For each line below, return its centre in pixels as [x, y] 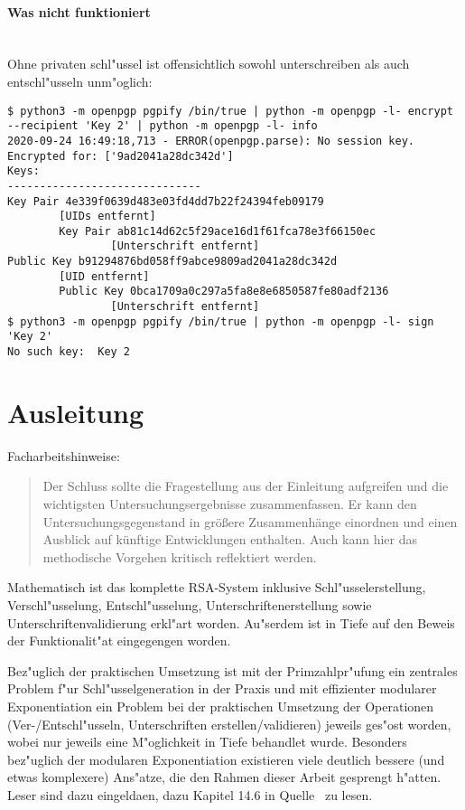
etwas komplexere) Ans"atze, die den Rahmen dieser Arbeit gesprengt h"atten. [224, 777]
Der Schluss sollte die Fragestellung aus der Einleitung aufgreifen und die [246, 486]
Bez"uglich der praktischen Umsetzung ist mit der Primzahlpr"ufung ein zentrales [232, 670]
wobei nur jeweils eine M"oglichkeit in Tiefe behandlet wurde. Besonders [207, 742]
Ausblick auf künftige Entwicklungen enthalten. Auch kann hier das [230, 539]
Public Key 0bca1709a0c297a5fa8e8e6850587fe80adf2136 [224, 292]
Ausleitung [76, 412]
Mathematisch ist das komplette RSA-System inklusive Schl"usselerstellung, [217, 587]
